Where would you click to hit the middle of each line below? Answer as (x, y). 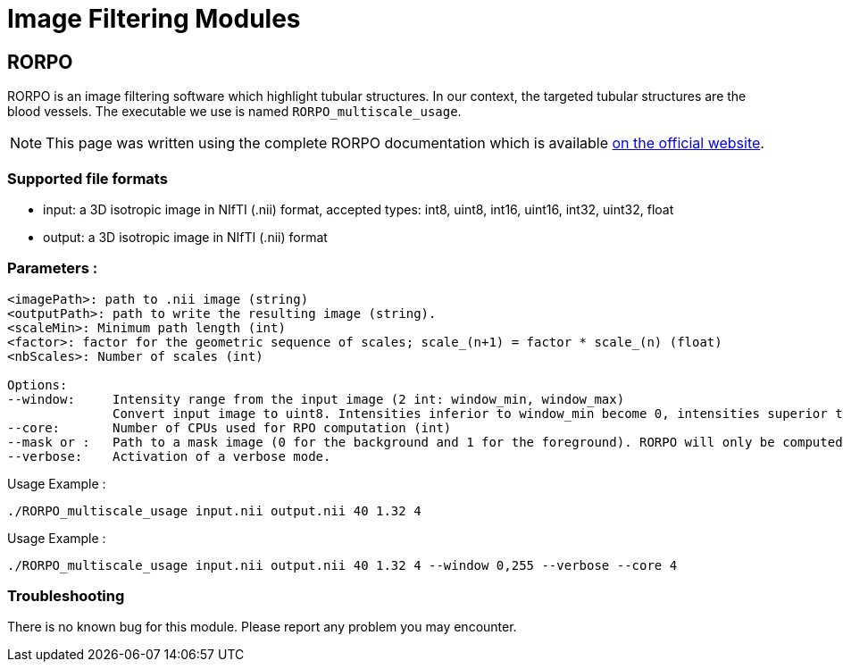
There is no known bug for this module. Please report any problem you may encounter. (262, 627)
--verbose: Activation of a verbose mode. (169, 456)
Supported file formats (88, 178)
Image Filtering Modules (154, 19)
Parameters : (53, 268)
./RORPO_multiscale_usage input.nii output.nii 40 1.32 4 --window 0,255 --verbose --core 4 (342, 565)
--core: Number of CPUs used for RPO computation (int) (230, 427)
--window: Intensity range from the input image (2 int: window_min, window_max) (316, 399)
